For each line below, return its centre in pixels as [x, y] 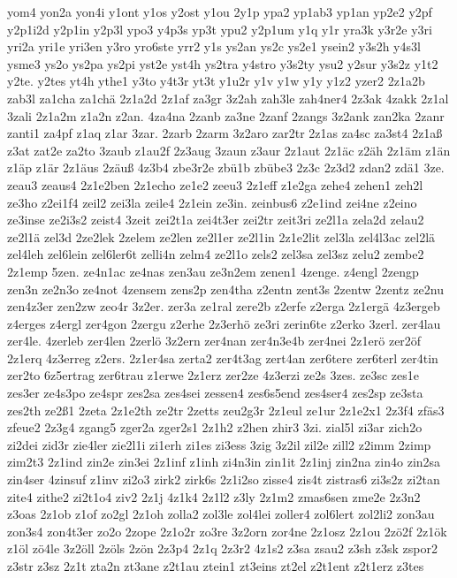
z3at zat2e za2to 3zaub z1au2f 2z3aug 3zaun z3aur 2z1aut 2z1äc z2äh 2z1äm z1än [229, 150]
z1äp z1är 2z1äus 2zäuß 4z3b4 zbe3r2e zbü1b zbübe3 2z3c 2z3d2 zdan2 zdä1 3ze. [226, 167]
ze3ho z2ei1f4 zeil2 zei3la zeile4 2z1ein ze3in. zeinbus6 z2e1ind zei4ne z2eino [212, 202]
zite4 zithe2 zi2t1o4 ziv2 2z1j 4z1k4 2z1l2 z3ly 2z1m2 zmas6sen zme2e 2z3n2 [214, 496]
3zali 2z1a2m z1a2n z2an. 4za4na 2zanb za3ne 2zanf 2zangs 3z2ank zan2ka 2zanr [226, 115]
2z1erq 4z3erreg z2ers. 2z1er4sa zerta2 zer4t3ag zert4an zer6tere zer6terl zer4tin [223, 357]
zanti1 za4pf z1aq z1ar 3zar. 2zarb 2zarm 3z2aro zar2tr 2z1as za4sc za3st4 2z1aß [225, 133]
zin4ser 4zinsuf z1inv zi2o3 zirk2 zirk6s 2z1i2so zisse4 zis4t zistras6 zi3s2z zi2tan [224, 479]
